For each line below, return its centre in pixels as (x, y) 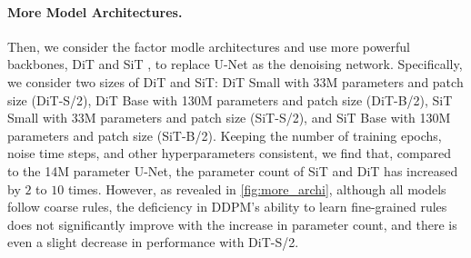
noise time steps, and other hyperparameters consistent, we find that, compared (229, 153)
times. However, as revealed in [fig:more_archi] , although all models (257, 189)
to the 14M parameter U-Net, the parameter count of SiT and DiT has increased (233, 170)
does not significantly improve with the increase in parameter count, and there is (232, 224)
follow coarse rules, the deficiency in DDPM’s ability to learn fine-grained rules (227, 207)
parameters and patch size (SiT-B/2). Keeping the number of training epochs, (225, 135)
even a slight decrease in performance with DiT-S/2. (153, 242)
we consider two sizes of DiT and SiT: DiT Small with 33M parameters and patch (235, 81)
